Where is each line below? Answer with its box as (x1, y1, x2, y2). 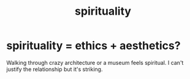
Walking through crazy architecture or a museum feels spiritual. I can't (6, 59, 184, 66)
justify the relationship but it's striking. (6, 66, 103, 73)
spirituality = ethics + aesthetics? (6, 39, 181, 53)
